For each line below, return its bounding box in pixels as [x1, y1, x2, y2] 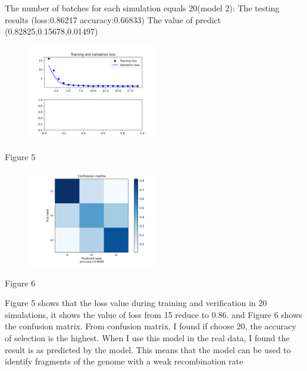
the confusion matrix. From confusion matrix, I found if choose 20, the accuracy [5, 320, 296, 332]
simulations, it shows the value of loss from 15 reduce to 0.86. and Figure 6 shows [5, 308, 302, 320]
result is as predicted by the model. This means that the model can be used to [5, 343, 291, 356]
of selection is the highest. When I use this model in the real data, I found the [5, 331, 290, 344]
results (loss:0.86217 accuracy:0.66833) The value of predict [5, 13, 221, 26]
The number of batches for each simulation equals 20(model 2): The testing [5, 2, 280, 14]
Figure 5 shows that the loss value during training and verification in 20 [5, 297, 267, 309]
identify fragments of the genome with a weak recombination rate [5, 355, 243, 367]
